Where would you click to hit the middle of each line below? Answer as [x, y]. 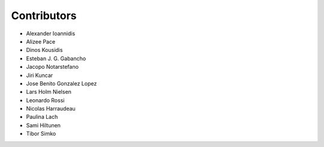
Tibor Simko [41, 134]
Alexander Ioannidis [51, 33]
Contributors [44, 16]
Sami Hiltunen [43, 125]
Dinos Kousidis [44, 50]
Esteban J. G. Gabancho [56, 58]
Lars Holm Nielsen [49, 92]
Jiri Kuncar [40, 75]
